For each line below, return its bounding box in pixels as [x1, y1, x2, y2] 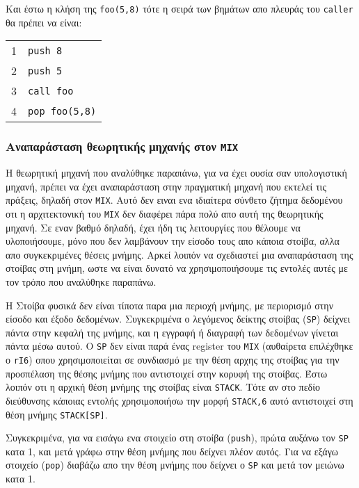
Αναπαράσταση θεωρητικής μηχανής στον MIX [6, 138, 239, 155]
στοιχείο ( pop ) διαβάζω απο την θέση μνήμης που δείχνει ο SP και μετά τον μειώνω [6, 457, 344, 472]
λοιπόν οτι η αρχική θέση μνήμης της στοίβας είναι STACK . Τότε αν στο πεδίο [6, 380, 320, 394]
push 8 [28, 44, 63, 56]
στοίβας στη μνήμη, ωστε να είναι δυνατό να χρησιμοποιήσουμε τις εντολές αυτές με [6, 261, 348, 275]
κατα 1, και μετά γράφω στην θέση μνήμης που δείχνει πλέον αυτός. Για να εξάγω [6, 444, 339, 458]
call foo [28, 85, 74, 97]
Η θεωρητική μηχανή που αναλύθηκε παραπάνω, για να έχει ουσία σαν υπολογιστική [6, 165, 347, 180]
